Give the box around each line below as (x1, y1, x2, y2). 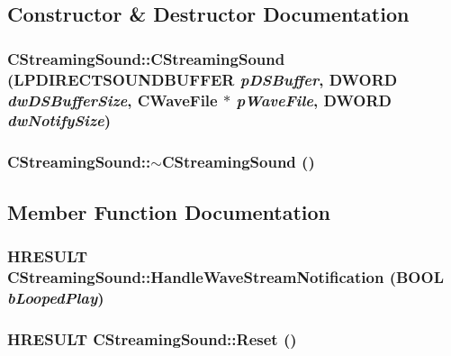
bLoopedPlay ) (7, 286, 104, 308)
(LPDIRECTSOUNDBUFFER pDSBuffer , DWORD (7, 68, 398, 90)
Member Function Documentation (7, 197, 331, 225)
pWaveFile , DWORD (236, 88, 392, 111)
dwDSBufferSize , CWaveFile (7, 88, 218, 111)
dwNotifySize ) (7, 109, 111, 132)
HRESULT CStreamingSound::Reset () (7, 327, 297, 350)
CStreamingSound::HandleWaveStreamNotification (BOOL (7, 265, 444, 288)
